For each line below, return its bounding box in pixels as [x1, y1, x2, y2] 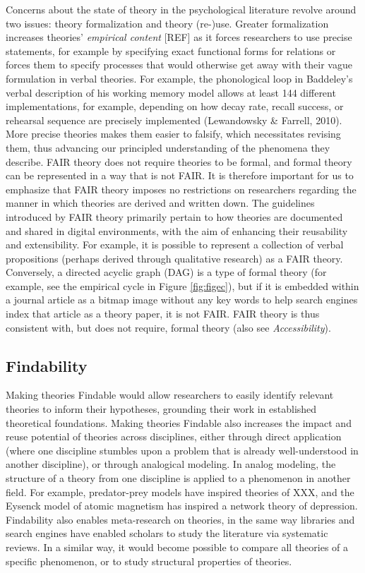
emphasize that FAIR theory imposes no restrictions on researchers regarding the [6, 181, 357, 196]
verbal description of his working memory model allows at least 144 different [6, 85, 336, 99]
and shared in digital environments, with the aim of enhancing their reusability [6, 223, 348, 238]
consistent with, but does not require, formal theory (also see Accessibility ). [6, 320, 331, 334]
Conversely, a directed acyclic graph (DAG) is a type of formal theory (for [6, 265, 327, 279]
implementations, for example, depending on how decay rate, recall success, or [6, 99, 344, 114]
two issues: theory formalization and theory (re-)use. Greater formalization [6, 16, 329, 30]
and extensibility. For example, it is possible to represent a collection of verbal [6, 237, 344, 252]
